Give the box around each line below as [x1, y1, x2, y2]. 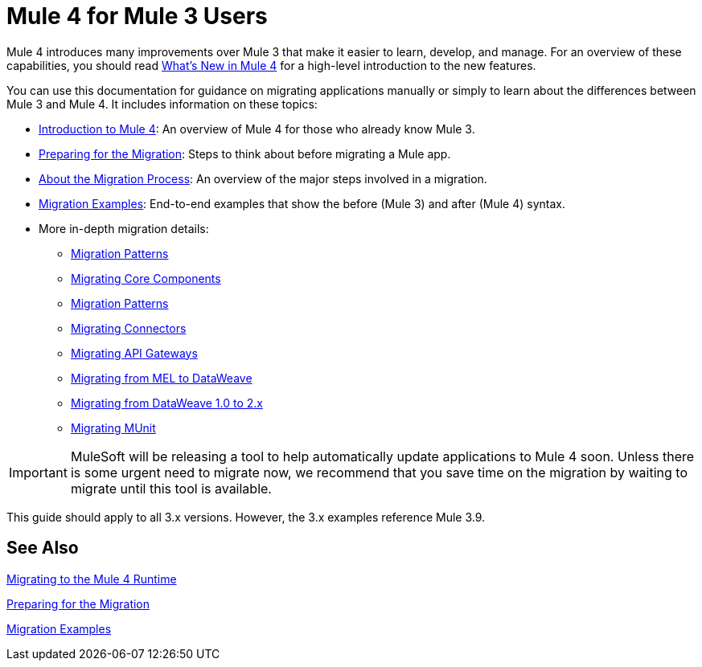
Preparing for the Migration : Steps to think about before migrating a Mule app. [39, 146, 451, 161]
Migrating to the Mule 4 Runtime [6, 571, 177, 586]
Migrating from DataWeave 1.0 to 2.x [71, 395, 263, 410]
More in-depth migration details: [39, 221, 209, 235]
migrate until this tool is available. [70, 480, 272, 497]
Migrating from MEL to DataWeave [71, 370, 252, 385]
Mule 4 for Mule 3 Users [6, 2, 268, 30]
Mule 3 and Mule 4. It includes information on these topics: [6, 96, 318, 111]
